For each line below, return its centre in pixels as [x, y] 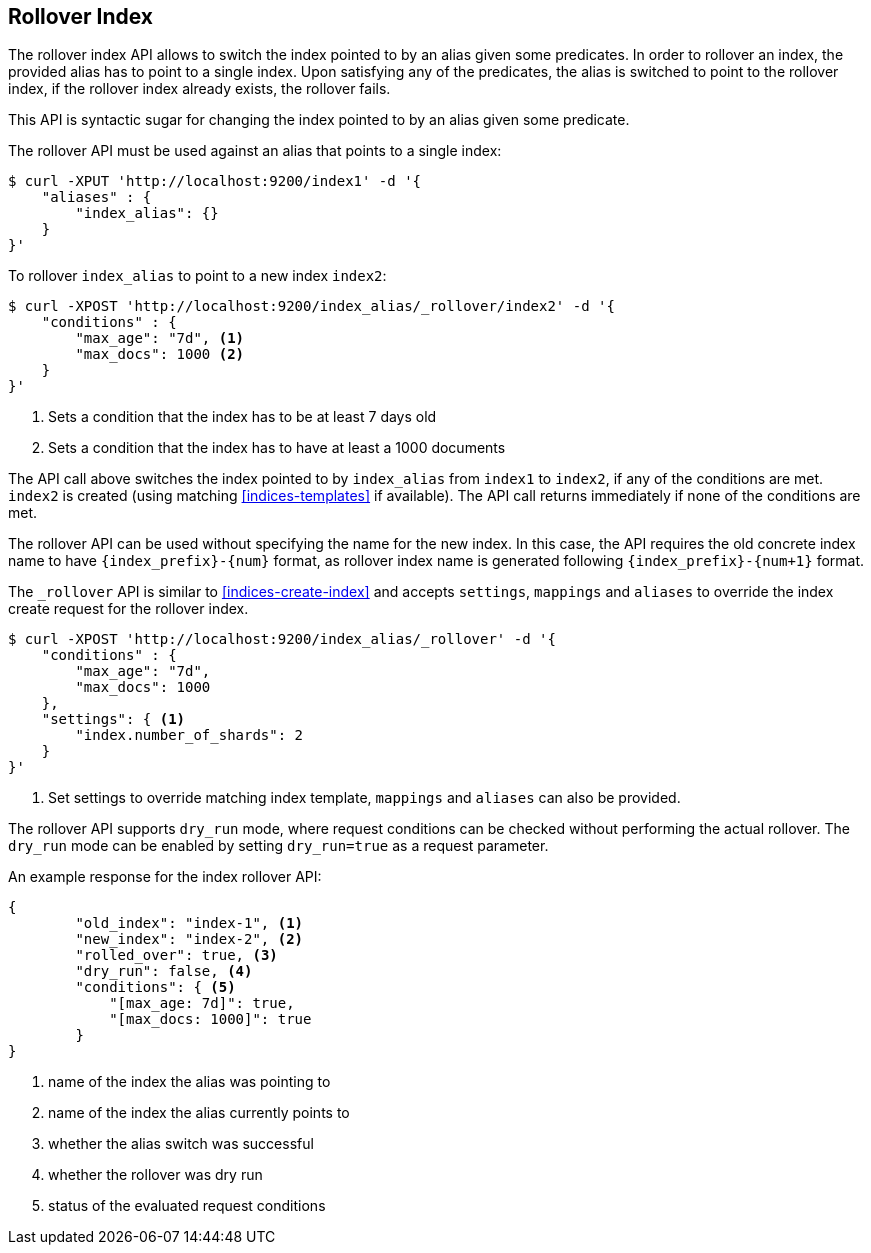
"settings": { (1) [113, 719]
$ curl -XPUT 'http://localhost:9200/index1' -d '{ [215, 181]
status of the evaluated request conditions [187, 1206]
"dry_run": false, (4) [164, 971]
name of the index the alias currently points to [199, 1113]
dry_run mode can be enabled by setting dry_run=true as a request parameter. [278, 846]
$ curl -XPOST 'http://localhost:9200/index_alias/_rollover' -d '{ [282, 639]
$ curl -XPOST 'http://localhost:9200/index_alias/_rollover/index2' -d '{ [311, 306]
